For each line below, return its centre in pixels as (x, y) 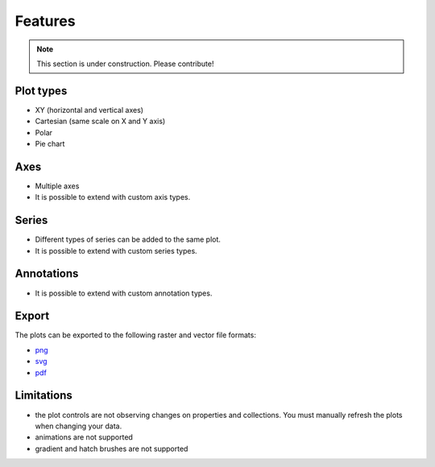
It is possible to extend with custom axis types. (113, 197)
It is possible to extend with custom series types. (116, 250)
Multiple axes (57, 186)
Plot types (41, 91)
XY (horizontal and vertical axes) (89, 110)
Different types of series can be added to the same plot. (128, 240)
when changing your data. (79, 426)
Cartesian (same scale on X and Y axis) (100, 122)
